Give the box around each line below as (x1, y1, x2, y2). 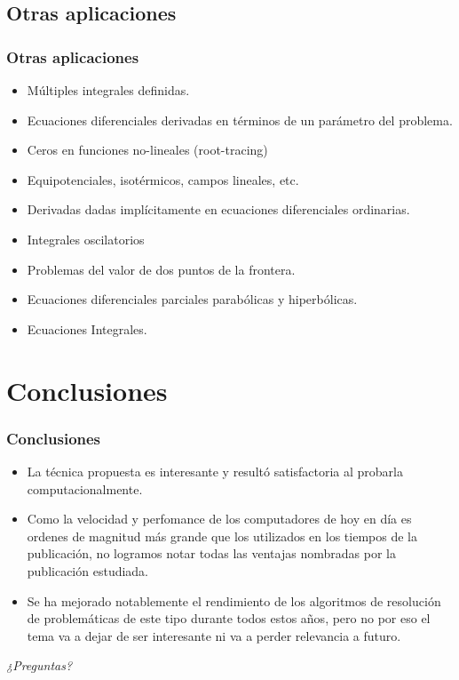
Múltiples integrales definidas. (27, 81, 190, 99)
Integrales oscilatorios (27, 229, 145, 248)
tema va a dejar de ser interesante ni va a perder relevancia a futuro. (27, 626, 401, 644)
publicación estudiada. (27, 561, 149, 580)
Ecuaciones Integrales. (27, 319, 147, 338)
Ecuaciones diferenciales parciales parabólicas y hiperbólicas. (27, 290, 358, 308)
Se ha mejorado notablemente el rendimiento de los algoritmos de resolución (27, 591, 441, 610)
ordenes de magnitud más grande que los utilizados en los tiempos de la (27, 526, 417, 545)
